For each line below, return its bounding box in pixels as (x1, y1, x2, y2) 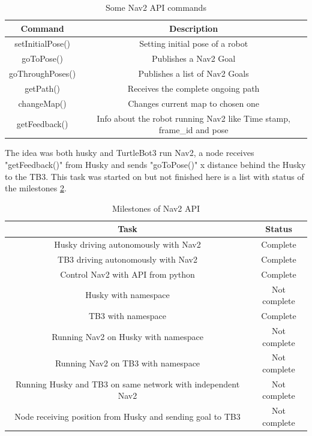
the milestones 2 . (5, 182, 67, 194)
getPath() (25, 82, 61, 94)
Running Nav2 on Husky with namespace (52, 330, 203, 342)
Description (169, 22, 218, 34)
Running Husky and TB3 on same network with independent (15, 377, 240, 390)
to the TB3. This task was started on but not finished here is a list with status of (5, 170, 304, 182)
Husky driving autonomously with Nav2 (54, 238, 201, 251)
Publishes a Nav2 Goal (151, 52, 236, 65)
